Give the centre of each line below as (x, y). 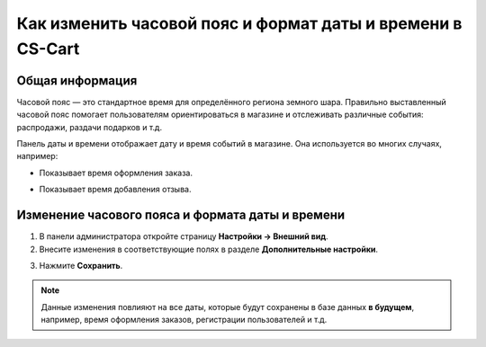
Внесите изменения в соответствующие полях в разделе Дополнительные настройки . (208, 249)
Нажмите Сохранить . (81, 265)
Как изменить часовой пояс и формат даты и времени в (239, 23)
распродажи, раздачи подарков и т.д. (89, 127)
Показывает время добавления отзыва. (115, 190)
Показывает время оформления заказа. (116, 173)
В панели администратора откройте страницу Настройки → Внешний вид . (184, 236)
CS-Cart (48, 49)
